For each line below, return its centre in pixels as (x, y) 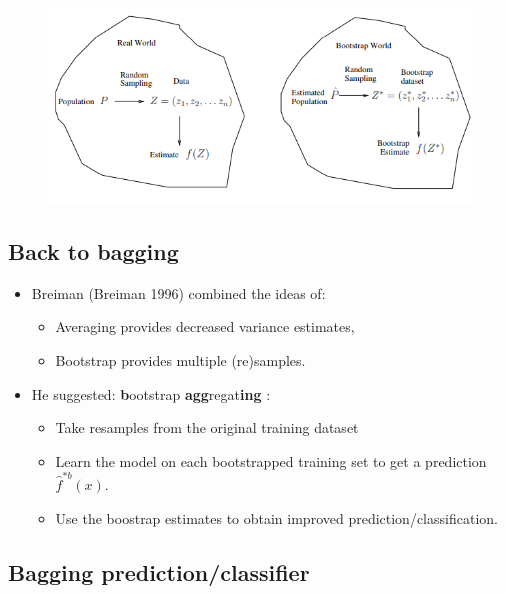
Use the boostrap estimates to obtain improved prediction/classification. (276, 517)
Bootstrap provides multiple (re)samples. (180, 359)
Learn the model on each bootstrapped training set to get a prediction (271, 460)
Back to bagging (93, 250)
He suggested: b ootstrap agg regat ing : (151, 393)
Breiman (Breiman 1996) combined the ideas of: (178, 292)
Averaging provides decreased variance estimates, (205, 326)
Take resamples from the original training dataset (207, 427)
